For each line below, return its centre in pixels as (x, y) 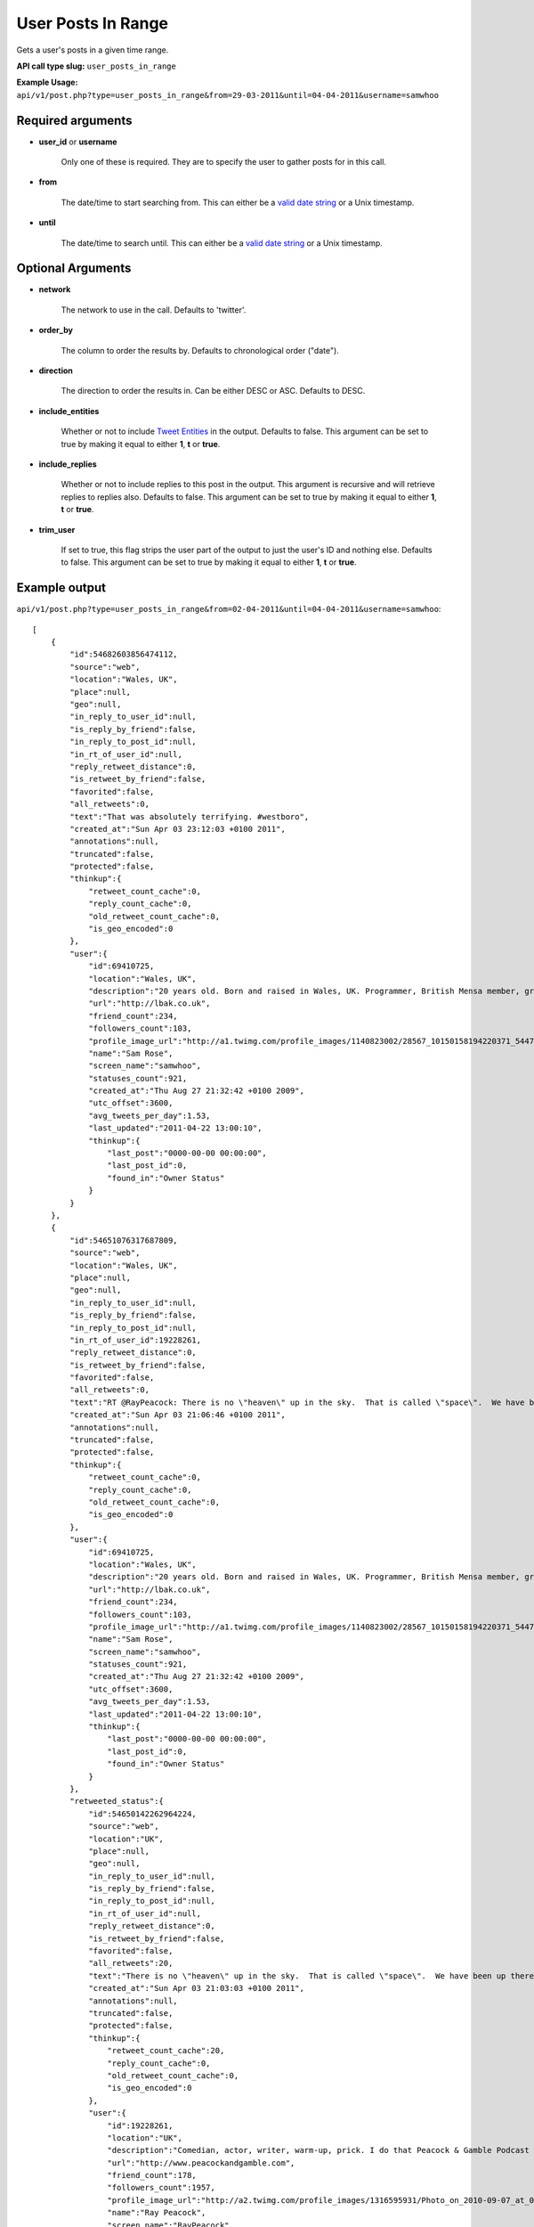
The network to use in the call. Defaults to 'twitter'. (154, 310)
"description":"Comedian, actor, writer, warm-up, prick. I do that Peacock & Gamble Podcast (318, 2150)
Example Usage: (47, 82)
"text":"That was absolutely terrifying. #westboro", (190, 816)
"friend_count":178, (152, 2175)
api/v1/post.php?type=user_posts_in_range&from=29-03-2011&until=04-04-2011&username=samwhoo (228, 95)
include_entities (69, 411)
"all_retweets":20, (131, 1963)
